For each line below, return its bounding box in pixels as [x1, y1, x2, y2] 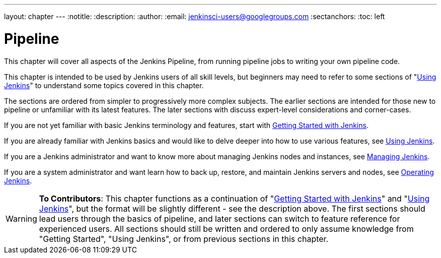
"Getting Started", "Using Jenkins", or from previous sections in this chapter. [39, 233, 329, 244]
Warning [6, 213, 37, 224]
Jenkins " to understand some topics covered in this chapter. [4, 81, 204, 90]
